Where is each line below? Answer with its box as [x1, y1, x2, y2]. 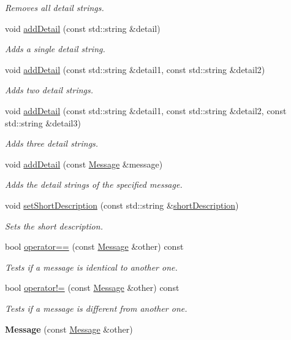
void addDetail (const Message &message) [5, 157, 163, 170]
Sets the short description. [5, 219, 103, 232]
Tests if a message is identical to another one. [5, 260, 178, 273]
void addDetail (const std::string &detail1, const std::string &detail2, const [5, 104, 287, 117]
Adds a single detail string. [5, 42, 105, 55]
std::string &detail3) [5, 116, 81, 129]
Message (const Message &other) [5, 322, 133, 335]
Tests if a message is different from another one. [5, 301, 187, 314]
